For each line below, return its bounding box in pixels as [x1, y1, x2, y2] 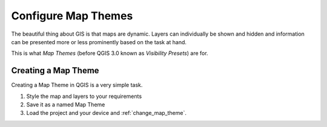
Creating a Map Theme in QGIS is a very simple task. [11, 82, 143, 89]
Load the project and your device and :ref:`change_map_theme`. [26, 109, 187, 117]
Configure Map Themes [11, 9, 133, 22]
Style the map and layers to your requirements [26, 93, 142, 100]
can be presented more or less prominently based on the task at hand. [11, 38, 187, 45]
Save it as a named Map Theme [26, 101, 105, 108]
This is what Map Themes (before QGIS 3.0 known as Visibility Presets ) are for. [11, 50, 208, 57]
